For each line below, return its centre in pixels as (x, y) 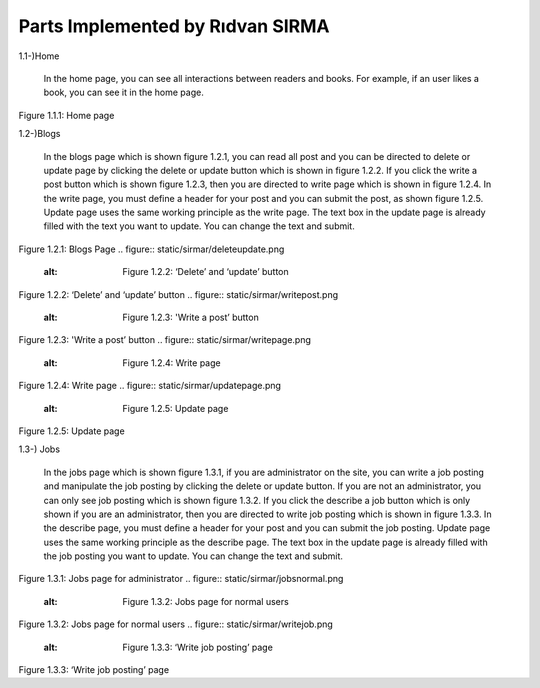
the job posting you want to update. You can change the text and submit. (193, 556)
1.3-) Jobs (39, 449)
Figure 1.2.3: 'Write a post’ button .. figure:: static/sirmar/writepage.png (165, 340)
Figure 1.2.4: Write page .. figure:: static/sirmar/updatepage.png (150, 386)
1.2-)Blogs (39, 134)
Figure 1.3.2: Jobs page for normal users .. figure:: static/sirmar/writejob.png (176, 624)
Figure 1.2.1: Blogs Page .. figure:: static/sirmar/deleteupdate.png (151, 249)
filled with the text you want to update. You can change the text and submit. (199, 226)
